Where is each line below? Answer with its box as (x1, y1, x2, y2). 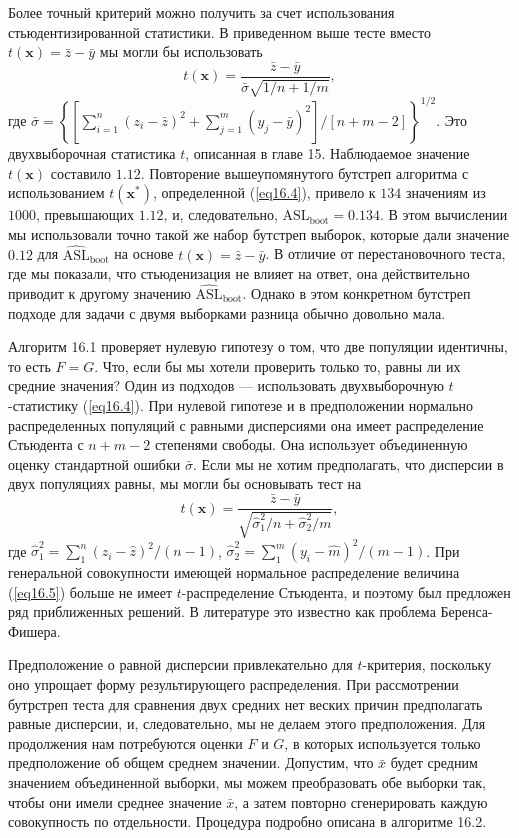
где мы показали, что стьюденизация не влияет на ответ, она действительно (8, 263, 470, 284)
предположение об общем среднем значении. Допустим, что (8, 752, 374, 773)
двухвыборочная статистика (8, 142, 176, 163)
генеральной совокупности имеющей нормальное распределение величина (8, 562, 460, 583)
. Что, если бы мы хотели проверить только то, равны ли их (94, 355, 461, 376)
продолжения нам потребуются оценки (8, 732, 243, 753)
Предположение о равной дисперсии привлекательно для (8, 654, 353, 675)
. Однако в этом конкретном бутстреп (242, 282, 471, 303)
